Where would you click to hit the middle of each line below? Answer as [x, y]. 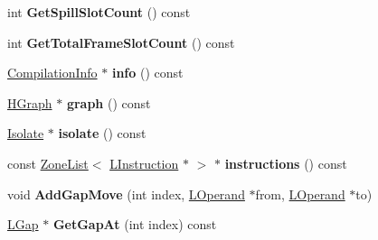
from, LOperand [300, 194]
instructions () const [286, 163]
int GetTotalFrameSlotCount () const [121, 42]
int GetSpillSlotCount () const [99, 12]
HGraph [30, 102]
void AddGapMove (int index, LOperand [126, 194]
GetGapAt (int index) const [135, 224]
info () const [147, 73]
